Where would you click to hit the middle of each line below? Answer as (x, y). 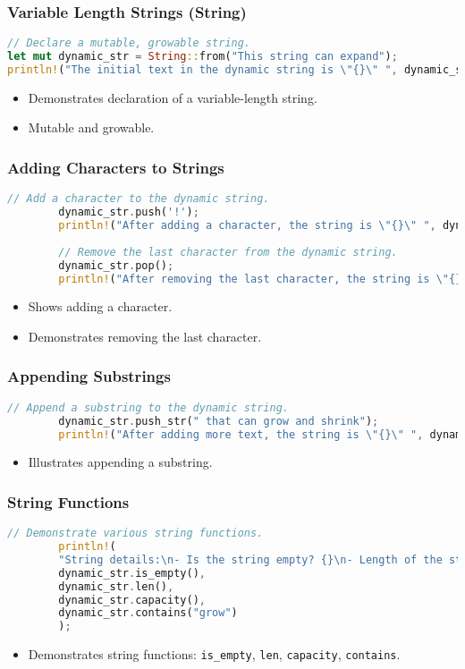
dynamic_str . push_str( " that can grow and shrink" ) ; (219, 421)
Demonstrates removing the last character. (145, 336)
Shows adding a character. (100, 306)
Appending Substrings (89, 376)
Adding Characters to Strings (116, 167)
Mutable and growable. (91, 127)
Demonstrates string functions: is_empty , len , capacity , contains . (214, 654)
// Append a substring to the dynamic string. (148, 407)
